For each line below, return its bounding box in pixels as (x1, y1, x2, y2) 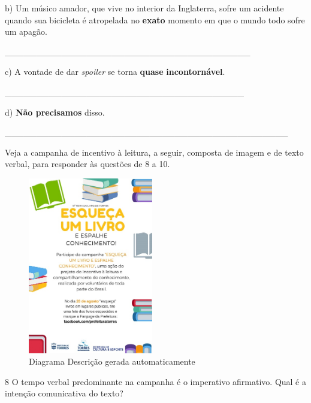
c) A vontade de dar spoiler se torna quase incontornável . (5, 65, 225, 78)
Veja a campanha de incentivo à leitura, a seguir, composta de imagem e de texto (5, 146, 304, 158)
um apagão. (5, 25, 47, 38)
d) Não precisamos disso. (5, 105, 105, 118)
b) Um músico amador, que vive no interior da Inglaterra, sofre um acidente (5, 2, 284, 14)
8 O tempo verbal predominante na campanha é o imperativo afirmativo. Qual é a (5, 375, 306, 387)
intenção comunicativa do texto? (5, 387, 123, 399)
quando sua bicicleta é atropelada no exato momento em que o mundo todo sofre (5, 13, 305, 26)
